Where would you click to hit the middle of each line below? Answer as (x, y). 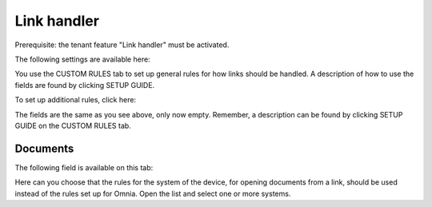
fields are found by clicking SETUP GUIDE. (85, 85)
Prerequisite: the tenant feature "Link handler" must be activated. (122, 45)
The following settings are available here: (83, 59)
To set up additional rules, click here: (75, 100)
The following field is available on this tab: (84, 167)
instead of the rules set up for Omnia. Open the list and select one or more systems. (153, 193)
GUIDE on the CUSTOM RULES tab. (73, 125)
